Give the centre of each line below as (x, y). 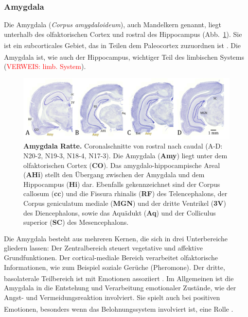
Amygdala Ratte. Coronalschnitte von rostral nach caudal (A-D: (123, 146)
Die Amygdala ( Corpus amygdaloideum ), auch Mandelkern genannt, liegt (113, 25)
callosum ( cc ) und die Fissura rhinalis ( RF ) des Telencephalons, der (125, 193)
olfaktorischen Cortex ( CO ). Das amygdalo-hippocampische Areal (122, 165)
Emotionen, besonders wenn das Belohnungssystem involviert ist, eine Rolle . (119, 309)
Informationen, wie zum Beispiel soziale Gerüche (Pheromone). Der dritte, (115, 267)
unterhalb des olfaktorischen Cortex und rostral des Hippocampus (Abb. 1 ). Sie (123, 34)
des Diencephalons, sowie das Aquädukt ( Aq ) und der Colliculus (120, 212)
